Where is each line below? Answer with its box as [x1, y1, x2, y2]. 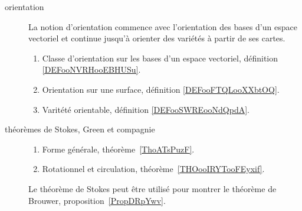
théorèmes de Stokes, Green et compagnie [5, 123, 155, 135]
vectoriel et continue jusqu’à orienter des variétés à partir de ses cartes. [28, 32, 285, 44]
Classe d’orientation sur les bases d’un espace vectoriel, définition [42, 51, 278, 64]
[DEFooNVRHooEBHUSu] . [42, 63, 141, 76]
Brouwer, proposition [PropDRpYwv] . [28, 194, 166, 206]
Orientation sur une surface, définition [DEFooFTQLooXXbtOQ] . [42, 83, 280, 95]
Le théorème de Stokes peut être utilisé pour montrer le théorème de [28, 182, 277, 194]
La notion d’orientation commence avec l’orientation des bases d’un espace [28, 20, 297, 33]
